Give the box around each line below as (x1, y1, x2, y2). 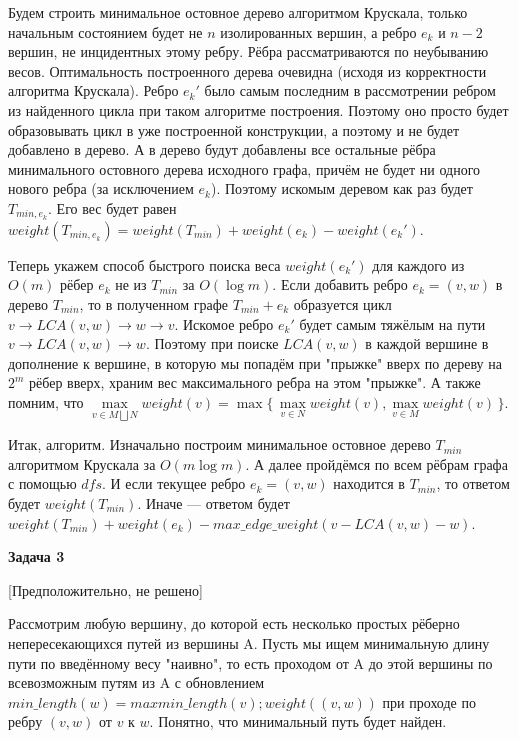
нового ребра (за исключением (8, 178, 194, 199)
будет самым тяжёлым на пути (299, 313, 486, 334)
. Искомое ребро (174, 313, 274, 334)
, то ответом (436, 473, 510, 494)
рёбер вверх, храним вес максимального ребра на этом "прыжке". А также (29, 372, 481, 393)
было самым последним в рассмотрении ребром (204, 80, 496, 101)
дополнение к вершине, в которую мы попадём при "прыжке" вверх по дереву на (8, 352, 502, 373)
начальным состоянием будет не (8, 21, 203, 42)
